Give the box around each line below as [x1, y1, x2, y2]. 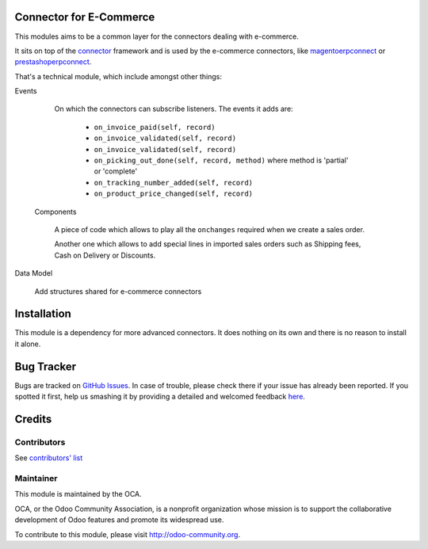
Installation [14, 307, 71, 321]
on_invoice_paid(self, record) [94, 123, 216, 132]
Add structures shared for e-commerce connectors [34, 286, 202, 296]
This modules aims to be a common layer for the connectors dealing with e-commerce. [14, 32, 299, 41]
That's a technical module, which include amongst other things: [14, 71, 222, 81]
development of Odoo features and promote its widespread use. [14, 515, 224, 524]
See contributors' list [14, 453, 83, 463]
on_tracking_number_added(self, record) [94, 178, 254, 187]
